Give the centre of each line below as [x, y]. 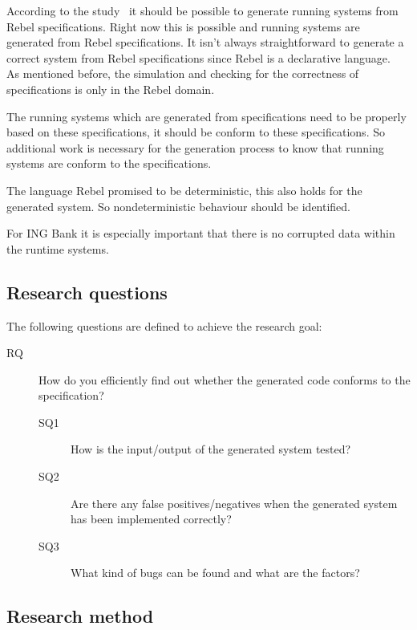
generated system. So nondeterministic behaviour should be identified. [179, 206]
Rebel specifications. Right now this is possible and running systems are [183, 26]
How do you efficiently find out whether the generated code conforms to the [225, 379]
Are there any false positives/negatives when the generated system [234, 503]
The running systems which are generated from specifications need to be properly [206, 116]
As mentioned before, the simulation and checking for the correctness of [183, 73]
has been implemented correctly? [151, 519]
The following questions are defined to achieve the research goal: [164, 325]
